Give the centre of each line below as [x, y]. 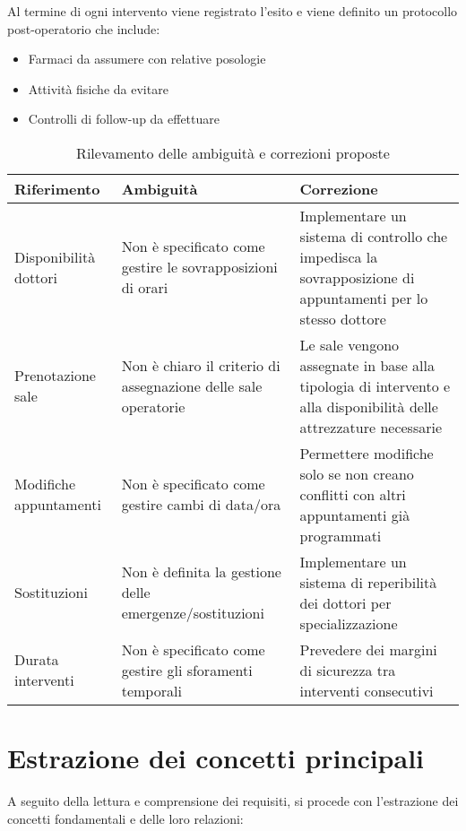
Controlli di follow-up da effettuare [124, 119]
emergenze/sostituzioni [193, 613]
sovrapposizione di [357, 277]
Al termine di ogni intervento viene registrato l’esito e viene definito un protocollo [233, 11]
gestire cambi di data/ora [201, 505]
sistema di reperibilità [368, 582]
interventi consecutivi [367, 690]
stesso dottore [343, 318]
